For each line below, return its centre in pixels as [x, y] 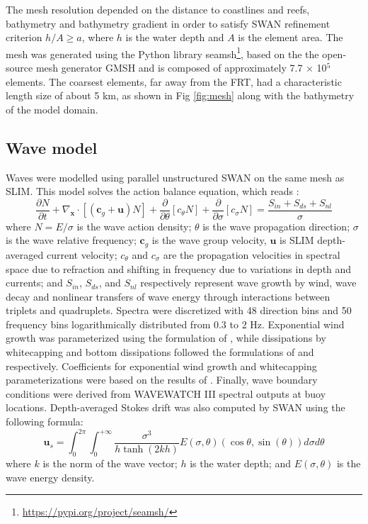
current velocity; [82, 254]
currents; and [34, 283]
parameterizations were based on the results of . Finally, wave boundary [162, 380]
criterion [24, 37]
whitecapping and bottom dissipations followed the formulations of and [160, 352]
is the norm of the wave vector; [110, 463]
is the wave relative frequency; [71, 240]
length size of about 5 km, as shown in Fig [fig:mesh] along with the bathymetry [180, 95]
